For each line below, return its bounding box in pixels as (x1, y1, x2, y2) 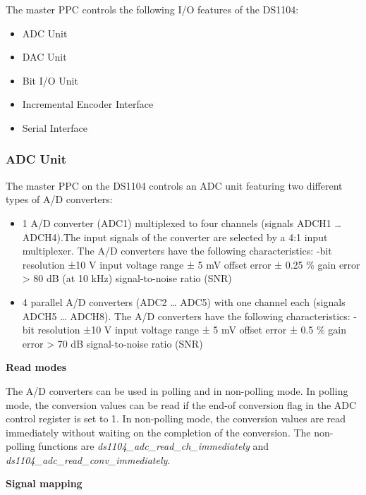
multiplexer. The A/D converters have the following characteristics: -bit (22, 243, 332, 258)
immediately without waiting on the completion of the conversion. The (6, 424, 311, 439)
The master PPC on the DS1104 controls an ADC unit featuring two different (6, 178, 343, 192)
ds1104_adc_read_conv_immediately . (6, 452, 171, 467)
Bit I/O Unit (22, 73, 78, 87)
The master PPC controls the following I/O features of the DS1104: (6, 2, 299, 16)
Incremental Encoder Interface (22, 97, 154, 111)
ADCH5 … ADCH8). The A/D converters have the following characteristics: (22, 308, 350, 323)
